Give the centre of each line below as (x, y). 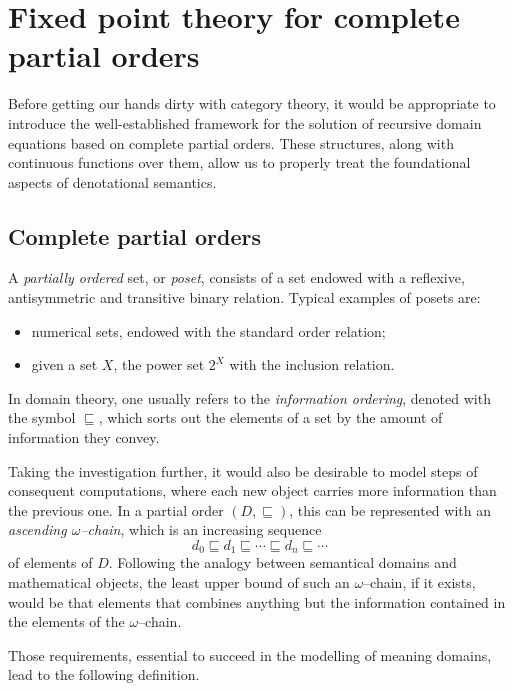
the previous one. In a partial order (116, 509)
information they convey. (84, 437)
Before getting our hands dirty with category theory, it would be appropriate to (252, 103)
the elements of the (66, 621)
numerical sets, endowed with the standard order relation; (208, 330)
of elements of (50, 562)
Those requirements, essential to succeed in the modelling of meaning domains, (250, 654)
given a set (64, 364)
